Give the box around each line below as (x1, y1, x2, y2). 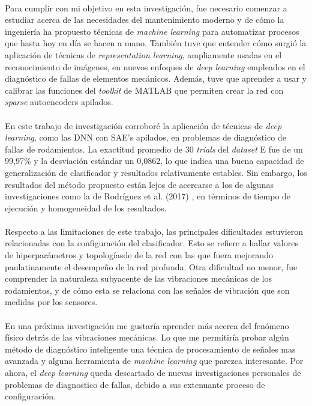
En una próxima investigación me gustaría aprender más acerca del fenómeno (5, 319, 289, 332)
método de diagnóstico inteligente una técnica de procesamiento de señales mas (5, 342, 296, 355)
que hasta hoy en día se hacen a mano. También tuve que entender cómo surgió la (5, 37, 307, 49)
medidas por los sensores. (5, 295, 98, 308)
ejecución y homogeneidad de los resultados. (5, 201, 167, 214)
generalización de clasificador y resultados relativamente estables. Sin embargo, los (5, 166, 307, 178)
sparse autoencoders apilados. (5, 95, 113, 108)
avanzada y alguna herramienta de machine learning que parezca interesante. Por (5, 354, 304, 367)
